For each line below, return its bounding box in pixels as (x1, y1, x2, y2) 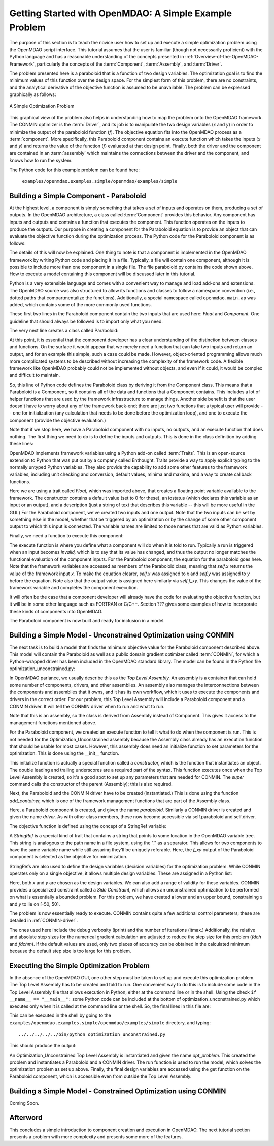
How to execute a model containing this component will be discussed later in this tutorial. (9, 271, 196, 277)
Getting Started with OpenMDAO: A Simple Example (9, 8, 232, 19)
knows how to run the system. (9, 157, 73, 164)
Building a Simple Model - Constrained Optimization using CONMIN (9, 1087, 226, 1095)
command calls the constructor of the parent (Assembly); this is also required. (9, 781, 173, 787)
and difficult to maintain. (9, 372, 60, 378)
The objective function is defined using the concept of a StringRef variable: (9, 823, 167, 829)
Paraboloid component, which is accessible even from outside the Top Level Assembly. (9, 1073, 192, 1079)
